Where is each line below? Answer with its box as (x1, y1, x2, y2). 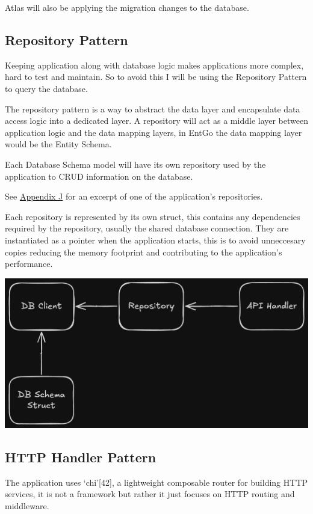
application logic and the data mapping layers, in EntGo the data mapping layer (5, 126, 302, 138)
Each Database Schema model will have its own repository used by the (5, 158, 266, 170)
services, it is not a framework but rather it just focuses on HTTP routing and (5, 488, 295, 500)
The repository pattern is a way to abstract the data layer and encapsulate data (5, 102, 300, 115)
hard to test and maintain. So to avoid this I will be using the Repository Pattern (5, 70, 307, 83)
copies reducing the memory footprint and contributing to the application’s (5, 245, 282, 258)
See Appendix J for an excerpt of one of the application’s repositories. (5, 190, 263, 203)
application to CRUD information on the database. (5, 170, 193, 182)
